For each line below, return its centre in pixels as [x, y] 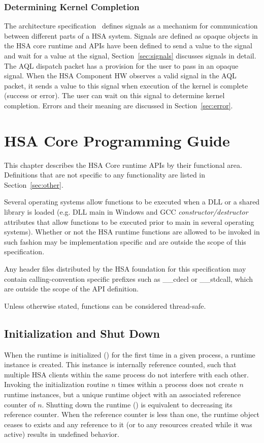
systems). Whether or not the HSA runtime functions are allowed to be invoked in [132, 232]
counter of [20, 404]
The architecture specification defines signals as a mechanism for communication [131, 26]
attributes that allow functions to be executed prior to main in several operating [129, 221]
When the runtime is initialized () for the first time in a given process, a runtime [130, 354]
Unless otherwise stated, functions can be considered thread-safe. [105, 305]
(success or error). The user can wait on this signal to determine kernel [114, 95]
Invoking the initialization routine [57, 384]
